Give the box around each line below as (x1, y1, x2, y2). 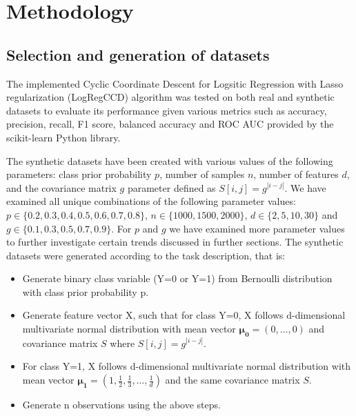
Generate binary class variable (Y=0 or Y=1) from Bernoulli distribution (22, 271, 333, 286)
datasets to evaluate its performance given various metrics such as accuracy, (6, 103, 327, 117)
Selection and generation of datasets (6, 43, 270, 65)
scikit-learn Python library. (6, 130, 121, 144)
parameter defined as (127, 180, 216, 195)
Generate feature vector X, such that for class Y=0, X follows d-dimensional (22, 308, 346, 322)
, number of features (253, 167, 339, 181)
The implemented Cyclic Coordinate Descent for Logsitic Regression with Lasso (6, 76, 344, 90)
